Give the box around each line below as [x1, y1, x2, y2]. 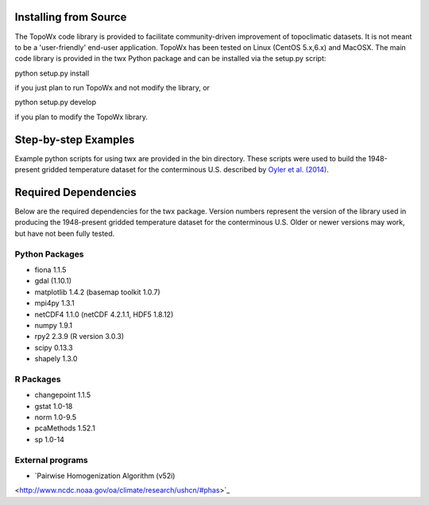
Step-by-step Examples [14, 133, 135, 146]
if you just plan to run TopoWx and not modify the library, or [14, 83, 211, 93]
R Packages [14, 373, 61, 384]
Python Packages [14, 249, 84, 260]
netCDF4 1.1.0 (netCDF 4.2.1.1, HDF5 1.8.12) [34, 310, 174, 319]
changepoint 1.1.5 [34, 390, 91, 400]
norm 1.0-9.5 [34, 413, 77, 422]
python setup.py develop [14, 98, 97, 107]
